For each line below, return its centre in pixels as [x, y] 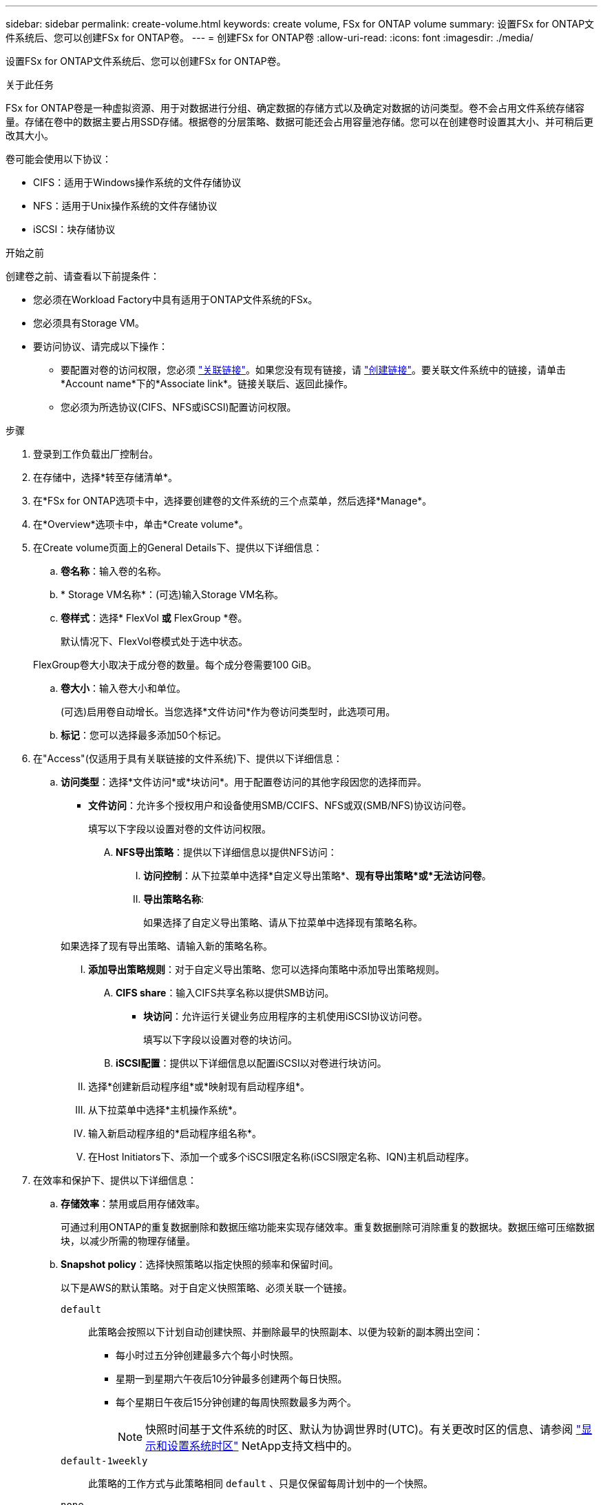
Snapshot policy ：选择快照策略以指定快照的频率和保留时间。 [200, 1264]
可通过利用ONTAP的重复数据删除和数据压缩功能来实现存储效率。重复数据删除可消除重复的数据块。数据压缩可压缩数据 [328, 1227]
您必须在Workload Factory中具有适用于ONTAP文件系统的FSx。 [176, 299]
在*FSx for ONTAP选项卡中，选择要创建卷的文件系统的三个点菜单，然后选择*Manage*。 [233, 501]
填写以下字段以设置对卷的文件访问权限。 [180, 829]
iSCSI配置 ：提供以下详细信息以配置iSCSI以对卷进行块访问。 [251, 1063]
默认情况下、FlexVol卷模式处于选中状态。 [154, 641]
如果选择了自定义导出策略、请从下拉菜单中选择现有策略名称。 [283, 922]
